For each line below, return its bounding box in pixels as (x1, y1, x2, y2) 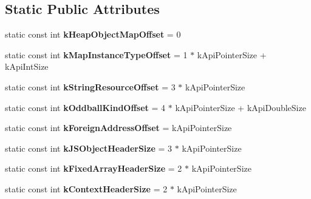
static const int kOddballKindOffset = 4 (5, 101, 166, 113)
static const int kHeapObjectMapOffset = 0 (5, 28, 181, 41)
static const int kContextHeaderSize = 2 (5, 182, 168, 195)
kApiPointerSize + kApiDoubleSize (175, 101, 306, 113)
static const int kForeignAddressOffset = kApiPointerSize (5, 121, 232, 134)
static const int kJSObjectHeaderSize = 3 (5, 141, 173, 154)
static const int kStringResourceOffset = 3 (5, 80, 176, 93)
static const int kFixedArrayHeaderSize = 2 (5, 162, 182, 175)
